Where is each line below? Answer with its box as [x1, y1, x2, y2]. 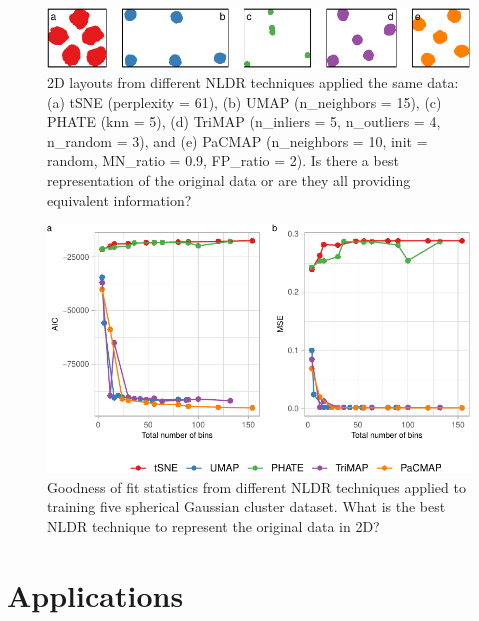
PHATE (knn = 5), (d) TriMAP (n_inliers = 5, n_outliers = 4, [47, 111, 441, 132]
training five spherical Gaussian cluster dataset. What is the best [47, 496, 446, 517]
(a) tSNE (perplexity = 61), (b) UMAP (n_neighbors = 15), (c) [47, 91, 442, 112]
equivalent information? [47, 189, 192, 210]
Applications [7, 574, 184, 615]
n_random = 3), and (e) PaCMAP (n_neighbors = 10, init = [47, 130, 428, 151]
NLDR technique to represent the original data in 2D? [47, 515, 380, 536]
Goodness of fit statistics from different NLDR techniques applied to [47, 476, 466, 497]
